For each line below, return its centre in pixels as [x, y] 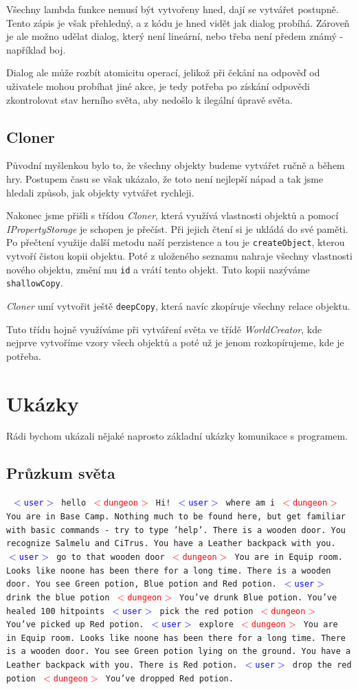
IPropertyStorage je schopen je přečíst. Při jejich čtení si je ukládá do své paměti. [177, 228]
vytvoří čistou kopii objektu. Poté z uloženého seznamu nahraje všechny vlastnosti [179, 255]
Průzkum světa [61, 473]
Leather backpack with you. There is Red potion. [122, 665]
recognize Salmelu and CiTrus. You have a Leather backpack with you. [171, 544]
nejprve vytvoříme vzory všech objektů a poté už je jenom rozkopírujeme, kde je [175, 342]
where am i [250, 503]
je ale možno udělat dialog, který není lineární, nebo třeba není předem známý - [175, 36]
